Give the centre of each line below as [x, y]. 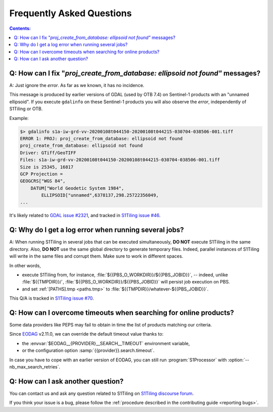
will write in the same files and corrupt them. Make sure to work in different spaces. [96, 256]
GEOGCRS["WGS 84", [43, 181]
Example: [19, 118]
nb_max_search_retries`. [35, 366]
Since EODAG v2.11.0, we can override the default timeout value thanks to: [86, 334]
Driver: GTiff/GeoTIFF [48, 153]
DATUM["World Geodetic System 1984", [77, 188]
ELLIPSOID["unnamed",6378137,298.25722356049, [100, 195]
